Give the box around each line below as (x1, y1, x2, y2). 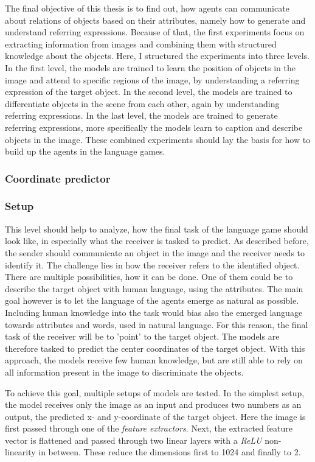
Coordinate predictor (5, 170, 111, 186)
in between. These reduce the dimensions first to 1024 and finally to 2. (38, 446, 301, 458)
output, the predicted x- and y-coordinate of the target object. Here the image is (5, 410, 306, 422)
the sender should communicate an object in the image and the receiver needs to (5, 246, 305, 259)
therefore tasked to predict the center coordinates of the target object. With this (5, 341, 305, 354)
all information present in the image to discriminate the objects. (5, 365, 244, 378)
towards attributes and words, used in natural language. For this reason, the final (5, 318, 308, 331)
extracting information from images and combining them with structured (5, 37, 277, 50)
